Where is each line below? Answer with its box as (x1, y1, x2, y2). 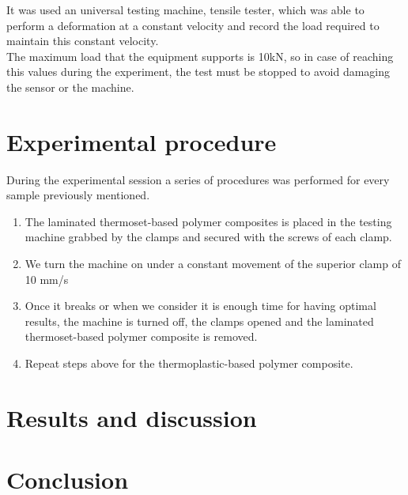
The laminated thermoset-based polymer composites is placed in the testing (25, 213, 392, 229)
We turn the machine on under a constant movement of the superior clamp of (25, 255, 401, 272)
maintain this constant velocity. (6, 32, 159, 49)
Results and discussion (6, 401, 257, 433)
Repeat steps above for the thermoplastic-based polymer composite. (25, 355, 353, 372)
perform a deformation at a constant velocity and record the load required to (6, 17, 380, 33)
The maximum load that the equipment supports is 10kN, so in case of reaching (6, 47, 394, 64)
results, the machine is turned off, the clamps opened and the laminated (25, 312, 374, 329)
